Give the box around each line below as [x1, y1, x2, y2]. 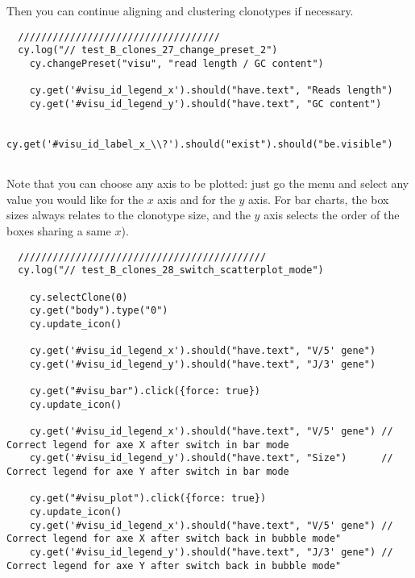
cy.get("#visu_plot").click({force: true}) [29, 493, 267, 505]
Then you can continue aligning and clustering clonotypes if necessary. [6, 2, 354, 19]
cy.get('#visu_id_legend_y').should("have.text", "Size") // [29, 452, 393, 464]
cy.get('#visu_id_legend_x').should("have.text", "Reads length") [29, 85, 393, 97]
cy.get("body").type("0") [29, 305, 168, 317]
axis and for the [157, 190, 235, 207]
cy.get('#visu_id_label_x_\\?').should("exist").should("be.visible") [6, 138, 393, 150]
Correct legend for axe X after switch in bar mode [6, 439, 289, 451]
